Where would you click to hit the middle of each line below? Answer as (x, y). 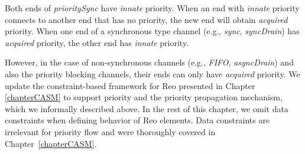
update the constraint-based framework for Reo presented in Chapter (130, 85)
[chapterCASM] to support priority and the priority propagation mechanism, (144, 97)
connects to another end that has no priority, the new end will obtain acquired (146, 19)
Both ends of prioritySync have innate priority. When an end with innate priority (152, 8)
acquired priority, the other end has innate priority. (97, 42)
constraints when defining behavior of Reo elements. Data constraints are (137, 120)
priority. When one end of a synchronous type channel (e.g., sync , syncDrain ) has (152, 31)
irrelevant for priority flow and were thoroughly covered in (110, 131)
